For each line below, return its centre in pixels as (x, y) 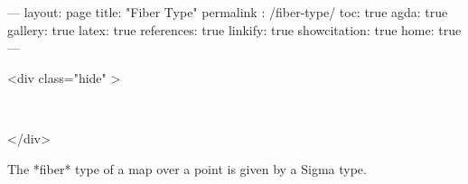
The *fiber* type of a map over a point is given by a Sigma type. (187, 168)
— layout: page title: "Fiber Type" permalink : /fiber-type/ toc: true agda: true (228, 12)
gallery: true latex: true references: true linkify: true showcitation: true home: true (234, 29)
